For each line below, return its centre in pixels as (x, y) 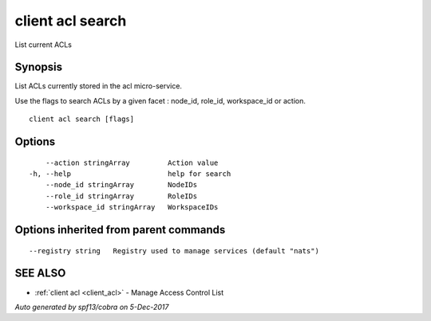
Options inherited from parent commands (120, 230)
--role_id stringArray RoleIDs (121, 196)
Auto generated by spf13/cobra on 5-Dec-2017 (92, 307)
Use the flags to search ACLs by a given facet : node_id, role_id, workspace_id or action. (160, 100)
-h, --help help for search (130, 174)
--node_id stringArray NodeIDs (121, 185)
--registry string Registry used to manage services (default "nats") (174, 251)
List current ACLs (43, 45)
